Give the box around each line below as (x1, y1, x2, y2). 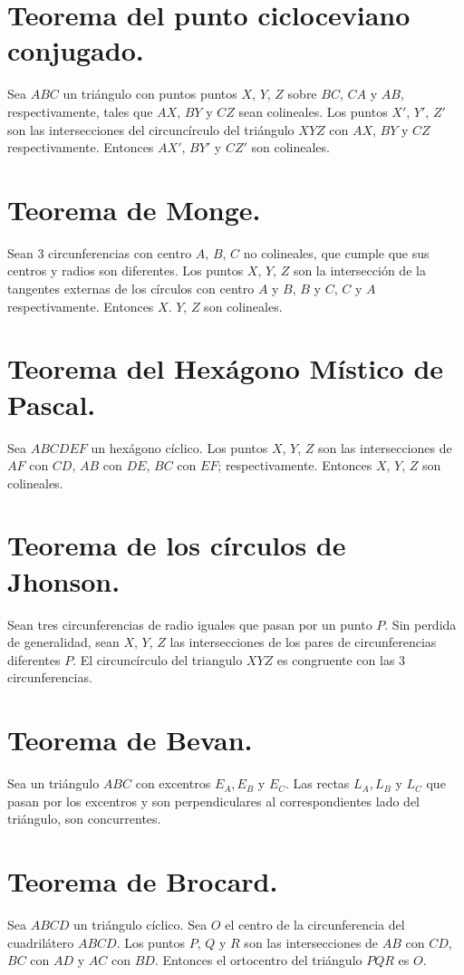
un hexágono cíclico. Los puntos (91, 438, 268, 457)
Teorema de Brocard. (7, 863, 278, 900)
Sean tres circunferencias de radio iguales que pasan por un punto (7, 614, 372, 633)
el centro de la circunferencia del (225, 915, 405, 933)
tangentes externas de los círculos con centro (7, 279, 255, 297)
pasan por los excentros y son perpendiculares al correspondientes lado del (7, 791, 420, 810)
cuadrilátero (7, 932, 74, 951)
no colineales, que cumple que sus (243, 243, 430, 262)
